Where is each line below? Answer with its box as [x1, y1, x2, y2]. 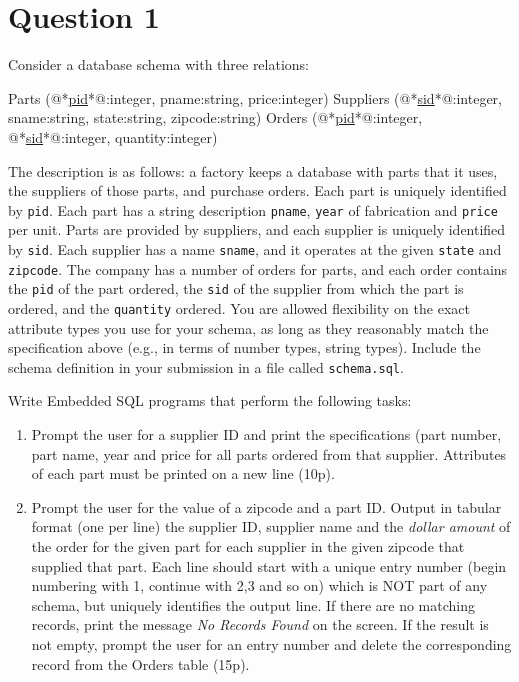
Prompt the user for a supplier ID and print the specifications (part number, [31, 424, 502, 444]
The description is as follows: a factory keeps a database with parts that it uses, [8, 160, 498, 181]
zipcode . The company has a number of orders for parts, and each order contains [8, 258, 508, 279]
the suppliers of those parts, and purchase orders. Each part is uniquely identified [8, 180, 507, 201]
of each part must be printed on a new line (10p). [31, 463, 335, 484]
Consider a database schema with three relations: [8, 54, 310, 75]
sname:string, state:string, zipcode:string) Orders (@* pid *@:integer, [8, 107, 423, 128]
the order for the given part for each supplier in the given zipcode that [31, 535, 465, 556]
